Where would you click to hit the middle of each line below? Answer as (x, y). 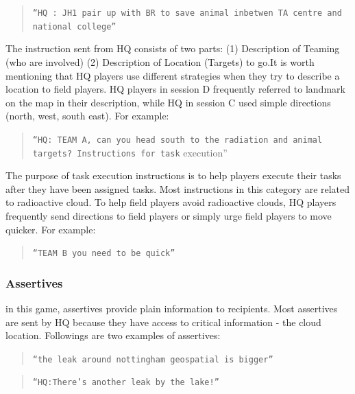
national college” (74, 26)
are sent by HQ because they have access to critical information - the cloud (163, 322)
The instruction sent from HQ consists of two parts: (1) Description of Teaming (173, 48)
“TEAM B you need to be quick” (104, 254)
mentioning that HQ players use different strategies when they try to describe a (173, 75)
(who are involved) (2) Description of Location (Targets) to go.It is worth (160, 61)
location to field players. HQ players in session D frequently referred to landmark (175, 89)
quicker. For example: (51, 229)
